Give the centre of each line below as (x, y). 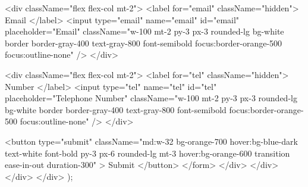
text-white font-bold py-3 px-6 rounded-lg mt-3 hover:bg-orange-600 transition (147, 153)
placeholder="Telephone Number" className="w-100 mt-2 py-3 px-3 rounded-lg (151, 98)
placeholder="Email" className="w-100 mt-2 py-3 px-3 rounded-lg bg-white (144, 31)
